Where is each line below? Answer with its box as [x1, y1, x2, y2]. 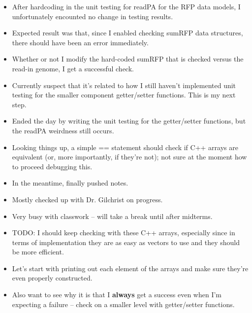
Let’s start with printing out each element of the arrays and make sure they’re [12, 263, 249, 273]
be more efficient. [12, 247, 64, 257]
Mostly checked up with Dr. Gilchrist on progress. [12, 194, 163, 204]
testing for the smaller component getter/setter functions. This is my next [12, 90, 236, 100]
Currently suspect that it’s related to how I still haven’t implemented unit [12, 80, 236, 90]
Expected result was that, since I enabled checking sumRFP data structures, [12, 28, 243, 38]
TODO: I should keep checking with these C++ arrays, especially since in [12, 227, 235, 238]
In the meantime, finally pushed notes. [12, 178, 128, 188]
